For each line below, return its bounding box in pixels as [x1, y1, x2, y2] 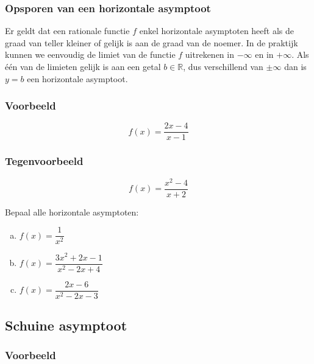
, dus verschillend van [183, 60, 263, 72]
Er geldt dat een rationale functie [5, 24, 130, 37]
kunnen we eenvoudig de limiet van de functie [5, 48, 176, 61]
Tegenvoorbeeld [5, 153, 84, 169]
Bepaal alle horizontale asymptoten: [5, 205, 139, 218]
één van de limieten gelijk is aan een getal [5, 60, 161, 72]
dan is [284, 60, 307, 72]
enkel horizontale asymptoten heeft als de [139, 24, 294, 37]
